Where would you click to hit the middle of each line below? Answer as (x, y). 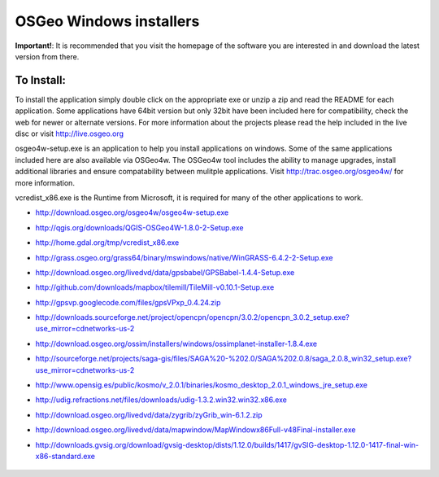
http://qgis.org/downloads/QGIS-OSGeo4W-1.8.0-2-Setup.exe (139, 227)
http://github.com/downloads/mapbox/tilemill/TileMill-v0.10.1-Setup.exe (155, 287)
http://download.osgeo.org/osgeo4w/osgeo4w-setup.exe (132, 212)
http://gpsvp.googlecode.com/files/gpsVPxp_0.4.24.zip (128, 302)
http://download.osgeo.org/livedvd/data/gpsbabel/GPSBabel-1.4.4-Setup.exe (165, 272)
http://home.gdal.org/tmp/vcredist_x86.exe (107, 243)
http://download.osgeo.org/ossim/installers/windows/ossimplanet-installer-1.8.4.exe (176, 344)
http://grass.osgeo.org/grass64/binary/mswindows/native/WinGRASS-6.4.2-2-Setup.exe (184, 257)
